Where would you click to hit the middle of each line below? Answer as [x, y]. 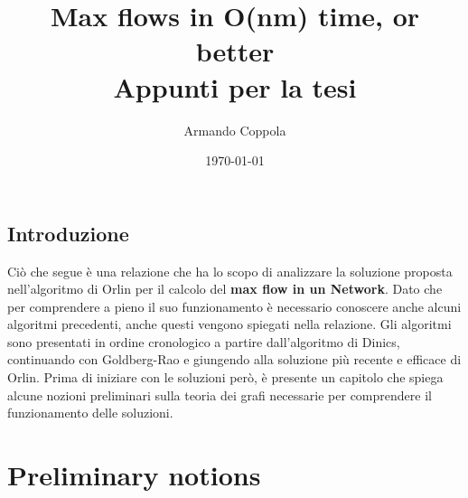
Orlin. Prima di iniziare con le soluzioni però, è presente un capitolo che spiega [225, 377]
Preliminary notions [134, 475]
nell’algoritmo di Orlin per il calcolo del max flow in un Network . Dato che [225, 289]
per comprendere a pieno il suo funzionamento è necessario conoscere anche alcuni [234, 306]
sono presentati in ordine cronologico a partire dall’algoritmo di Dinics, [204, 341]
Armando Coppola [235, 130]
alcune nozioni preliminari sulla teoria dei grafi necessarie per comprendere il [220, 395]
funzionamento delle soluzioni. [90, 413]
